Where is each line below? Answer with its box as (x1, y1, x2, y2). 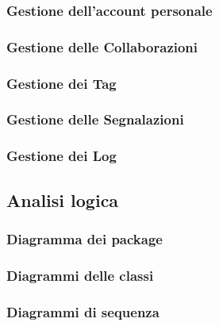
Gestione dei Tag (6, 73, 117, 93)
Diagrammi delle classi (6, 265, 154, 285)
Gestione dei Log (6, 146, 117, 166)
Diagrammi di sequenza (6, 301, 159, 321)
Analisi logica (6, 187, 119, 212)
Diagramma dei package (6, 228, 163, 248)
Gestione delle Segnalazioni (6, 109, 184, 129)
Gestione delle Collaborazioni (6, 36, 198, 56)
